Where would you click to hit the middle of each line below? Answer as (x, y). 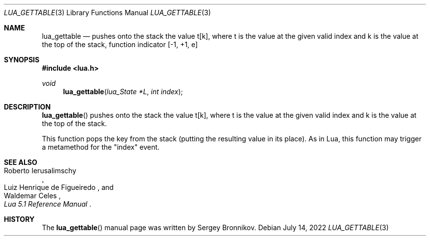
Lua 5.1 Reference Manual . (48, 204)
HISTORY (19, 219)
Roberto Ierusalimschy (40, 171)
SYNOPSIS (22, 60)
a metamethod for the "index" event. (101, 147)
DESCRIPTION (27, 107)
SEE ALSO (21, 162)
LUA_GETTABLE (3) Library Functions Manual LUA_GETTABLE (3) (107, 13)
